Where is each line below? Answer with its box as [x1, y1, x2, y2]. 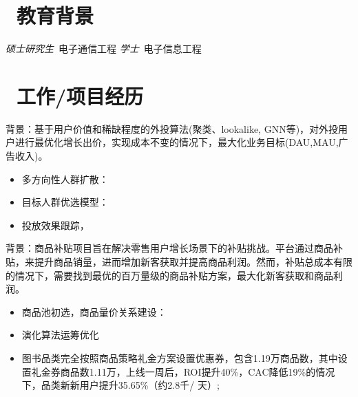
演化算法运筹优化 [21, 328, 99, 342]
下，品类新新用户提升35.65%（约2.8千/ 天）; [21, 378, 220, 392]
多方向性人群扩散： [21, 171, 109, 186]
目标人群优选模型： [21, 195, 109, 209]
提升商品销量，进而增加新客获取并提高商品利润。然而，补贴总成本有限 [34, 255, 352, 268]
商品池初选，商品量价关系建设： [21, 304, 167, 319]
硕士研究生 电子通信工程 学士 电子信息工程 [6, 41, 202, 56]
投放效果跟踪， [21, 217, 89, 232]
